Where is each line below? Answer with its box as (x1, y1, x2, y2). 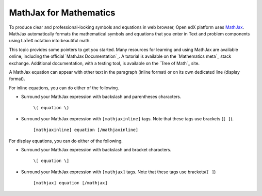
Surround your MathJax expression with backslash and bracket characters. (21, 147, 172, 153)
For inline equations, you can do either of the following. (9, 85, 119, 91)
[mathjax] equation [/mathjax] (33, 180, 108, 186)
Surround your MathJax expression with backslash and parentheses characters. (21, 94, 181, 99)
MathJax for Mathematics (9, 7, 115, 18)
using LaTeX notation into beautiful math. (9, 38, 91, 44)
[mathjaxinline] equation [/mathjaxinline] (33, 127, 138, 133)
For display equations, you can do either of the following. (9, 138, 123, 144)
